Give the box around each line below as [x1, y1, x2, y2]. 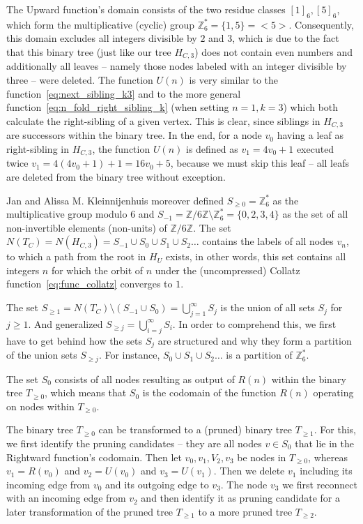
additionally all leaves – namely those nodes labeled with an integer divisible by [6, 59, 347, 73]
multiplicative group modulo [6, 207, 128, 221]
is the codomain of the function [142, 385, 277, 400]
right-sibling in [6, 141, 69, 156]
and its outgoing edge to [105, 477, 209, 491]
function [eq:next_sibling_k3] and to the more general [6, 86, 241, 100]
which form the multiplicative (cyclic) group [6, 17, 194, 31]
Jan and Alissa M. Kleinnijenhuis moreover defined [6, 193, 224, 207]
